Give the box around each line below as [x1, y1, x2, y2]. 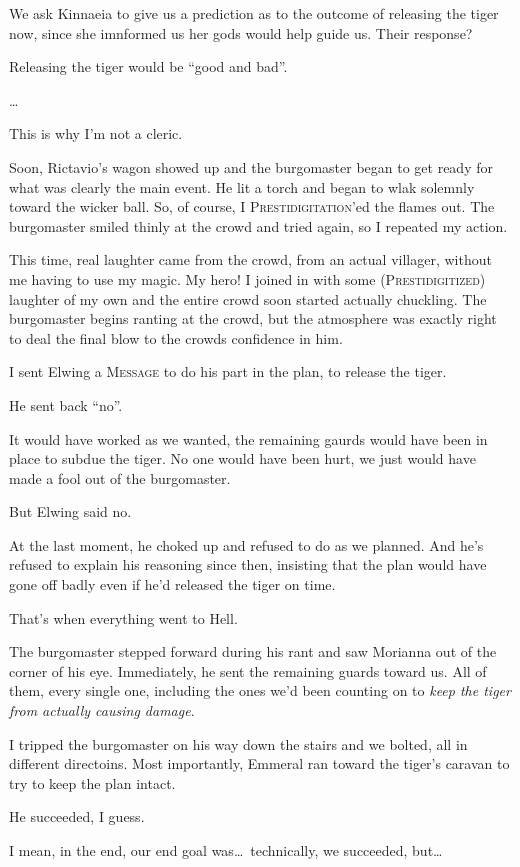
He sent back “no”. [9, 394, 123, 415]
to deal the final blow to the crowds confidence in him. [9, 327, 343, 348]
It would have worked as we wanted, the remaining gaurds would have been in [9, 428, 488, 449]
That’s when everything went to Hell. [9, 607, 238, 628]
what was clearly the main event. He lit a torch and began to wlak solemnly [9, 176, 475, 197]
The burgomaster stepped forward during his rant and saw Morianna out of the [9, 641, 497, 662]
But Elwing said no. [9, 501, 132, 522]
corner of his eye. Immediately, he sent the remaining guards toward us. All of [9, 660, 487, 681]
